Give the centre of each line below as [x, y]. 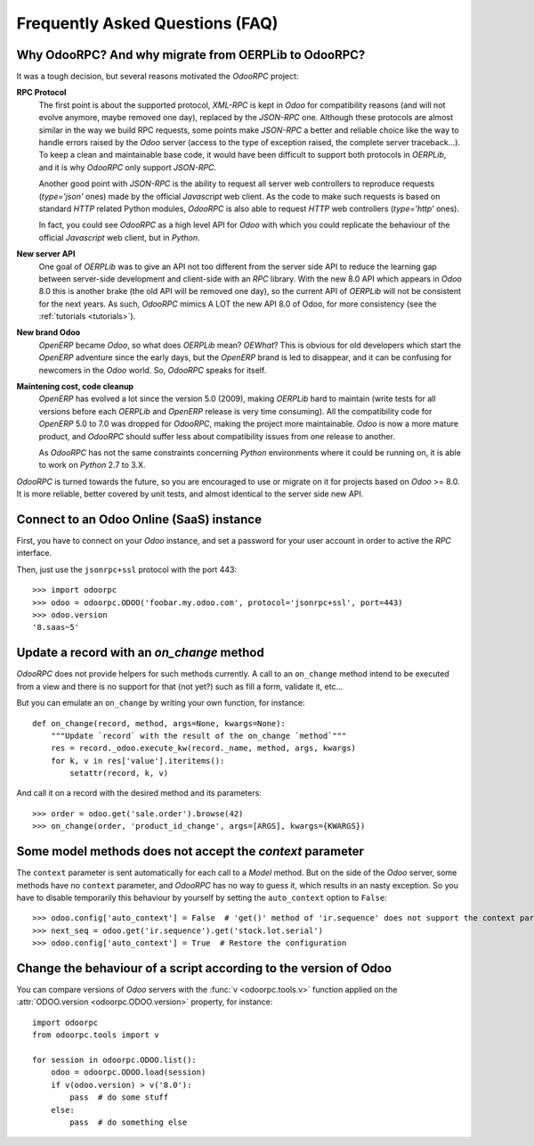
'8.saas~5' [56, 627]
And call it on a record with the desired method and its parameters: [139, 793]
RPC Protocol [41, 93]
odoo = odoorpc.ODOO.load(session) [128, 1072]
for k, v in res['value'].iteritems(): [138, 761]
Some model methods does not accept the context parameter [190, 851]
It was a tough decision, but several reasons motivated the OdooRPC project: [158, 77]
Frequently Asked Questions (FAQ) [147, 23]
